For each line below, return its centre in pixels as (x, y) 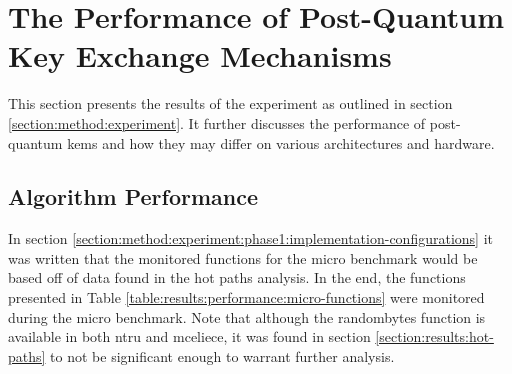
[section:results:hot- (434, 336)
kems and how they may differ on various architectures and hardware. (281, 142)
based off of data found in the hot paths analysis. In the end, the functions (237, 277)
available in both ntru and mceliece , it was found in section (189, 336)
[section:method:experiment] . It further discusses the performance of (217, 122)
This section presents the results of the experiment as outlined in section (230, 103)
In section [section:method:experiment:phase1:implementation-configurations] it (250, 238)
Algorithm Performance (133, 196)
